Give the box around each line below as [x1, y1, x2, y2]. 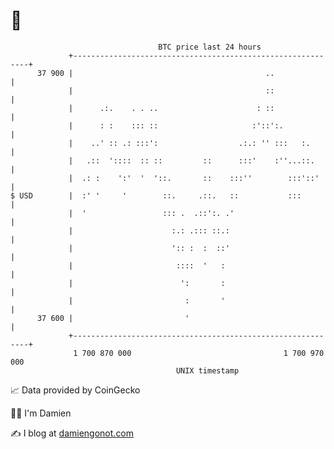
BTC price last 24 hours [158, 42, 262, 52]
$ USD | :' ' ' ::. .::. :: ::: [10, 190, 302, 201]
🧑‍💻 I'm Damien [10, 407, 72, 419]
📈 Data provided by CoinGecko [10, 384, 141, 396]
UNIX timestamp [175, 365, 240, 376]
